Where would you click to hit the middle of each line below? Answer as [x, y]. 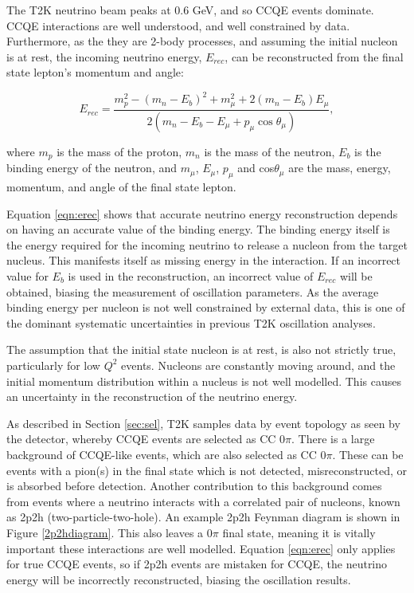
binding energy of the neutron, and [92, 168]
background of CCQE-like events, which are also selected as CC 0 [166, 454]
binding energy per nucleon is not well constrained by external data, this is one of [206, 307]
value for [27, 276]
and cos [256, 168]
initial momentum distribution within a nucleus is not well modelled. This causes [204, 381]
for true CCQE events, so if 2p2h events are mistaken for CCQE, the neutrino [197, 564]
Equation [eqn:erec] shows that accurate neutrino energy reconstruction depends [202, 213]
